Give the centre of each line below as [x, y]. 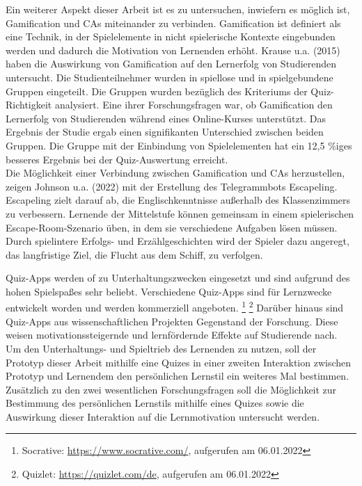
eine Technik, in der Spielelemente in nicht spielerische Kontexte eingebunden [171, 37]
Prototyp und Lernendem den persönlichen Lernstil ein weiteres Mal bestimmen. [178, 376]
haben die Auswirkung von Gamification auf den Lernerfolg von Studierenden [171, 64]
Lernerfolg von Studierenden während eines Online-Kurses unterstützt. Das [166, 118]
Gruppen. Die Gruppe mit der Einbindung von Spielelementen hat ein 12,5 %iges [179, 145]
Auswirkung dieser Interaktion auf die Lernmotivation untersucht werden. [163, 416]
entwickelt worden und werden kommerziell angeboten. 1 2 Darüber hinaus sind [175, 307]
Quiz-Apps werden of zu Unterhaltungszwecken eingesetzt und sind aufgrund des [178, 278]
